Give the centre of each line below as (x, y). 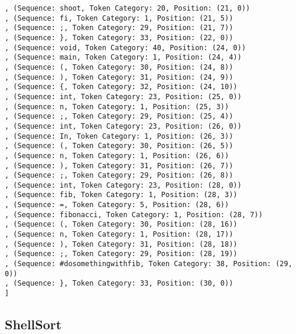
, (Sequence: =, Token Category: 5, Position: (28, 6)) (117, 205)
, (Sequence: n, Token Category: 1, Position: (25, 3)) (117, 107)
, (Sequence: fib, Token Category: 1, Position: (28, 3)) (121, 195)
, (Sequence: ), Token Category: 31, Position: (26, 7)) (119, 166)
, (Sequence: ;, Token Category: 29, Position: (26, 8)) (119, 176)
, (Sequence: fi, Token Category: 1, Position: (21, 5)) (119, 18)
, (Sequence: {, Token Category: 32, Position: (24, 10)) (121, 87)
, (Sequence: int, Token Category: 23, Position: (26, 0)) (123, 126)
